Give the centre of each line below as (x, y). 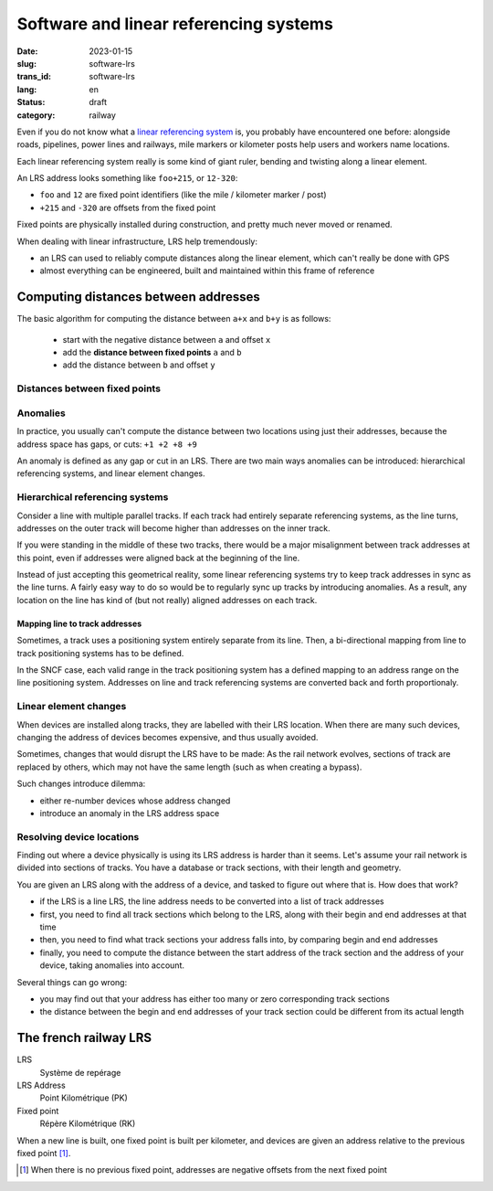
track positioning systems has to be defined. (100, 653)
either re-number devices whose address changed (135, 801)
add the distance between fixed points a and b (152, 353)
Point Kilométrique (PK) (84, 1098)
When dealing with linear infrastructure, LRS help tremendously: (137, 241)
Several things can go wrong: (72, 982)
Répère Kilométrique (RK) (88, 1123)
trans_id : (34, 77)
